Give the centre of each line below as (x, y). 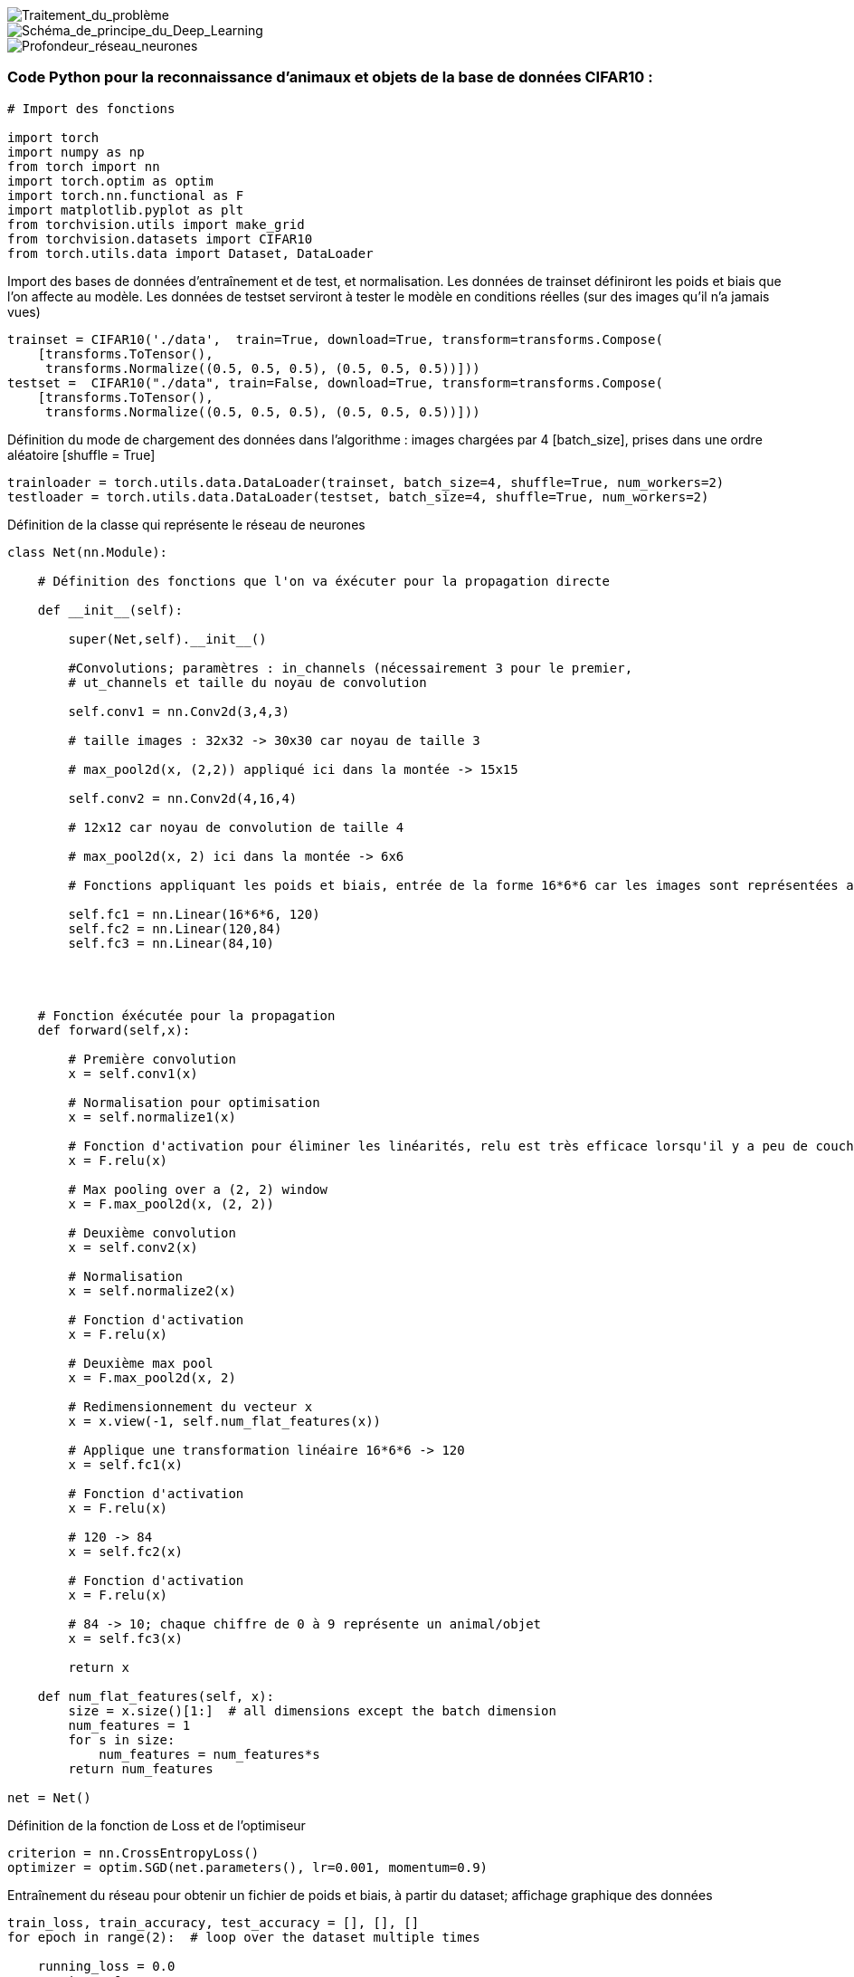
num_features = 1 (129, 1725)
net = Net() (49, 1797)
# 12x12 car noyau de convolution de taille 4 (236, 827)
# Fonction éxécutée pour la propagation (186, 1015)
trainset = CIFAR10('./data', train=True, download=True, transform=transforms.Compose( (335, 339)
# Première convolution (152, 1059)
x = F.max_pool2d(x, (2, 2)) (171, 1203)
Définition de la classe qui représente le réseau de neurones (186, 524)
